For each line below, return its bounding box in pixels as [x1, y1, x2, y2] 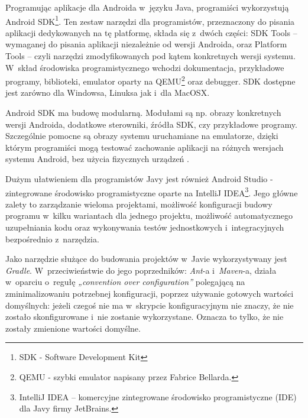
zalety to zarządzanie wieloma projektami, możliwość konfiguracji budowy [5, 197, 273, 210]
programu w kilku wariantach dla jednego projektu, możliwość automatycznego [5, 209, 293, 222]
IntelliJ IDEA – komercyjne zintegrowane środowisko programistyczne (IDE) [19, 390, 297, 403]
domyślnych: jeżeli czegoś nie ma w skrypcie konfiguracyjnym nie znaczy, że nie [5, 299, 294, 311]
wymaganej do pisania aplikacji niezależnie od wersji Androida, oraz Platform [5, 38, 287, 50]
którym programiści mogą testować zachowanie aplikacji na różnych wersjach [5, 141, 284, 153]
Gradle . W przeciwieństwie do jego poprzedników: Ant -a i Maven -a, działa [5, 264, 277, 276]
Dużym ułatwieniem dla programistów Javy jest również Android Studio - [5, 173, 273, 185]
